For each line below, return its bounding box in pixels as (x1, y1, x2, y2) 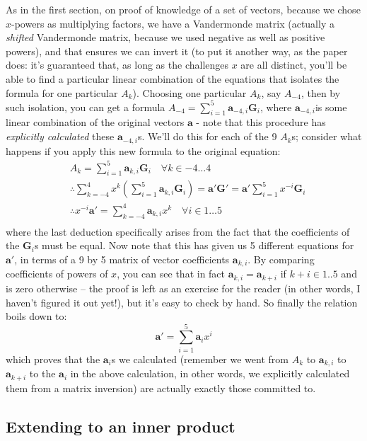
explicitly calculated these (6, 129, 115, 144)
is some (315, 99, 347, 114)
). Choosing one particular (132, 85, 247, 100)
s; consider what (291, 129, 362, 144)
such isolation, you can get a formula (6, 99, 165, 114)
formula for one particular (6, 85, 118, 100)
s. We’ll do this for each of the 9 (137, 129, 277, 144)
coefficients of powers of (6, 266, 108, 281)
